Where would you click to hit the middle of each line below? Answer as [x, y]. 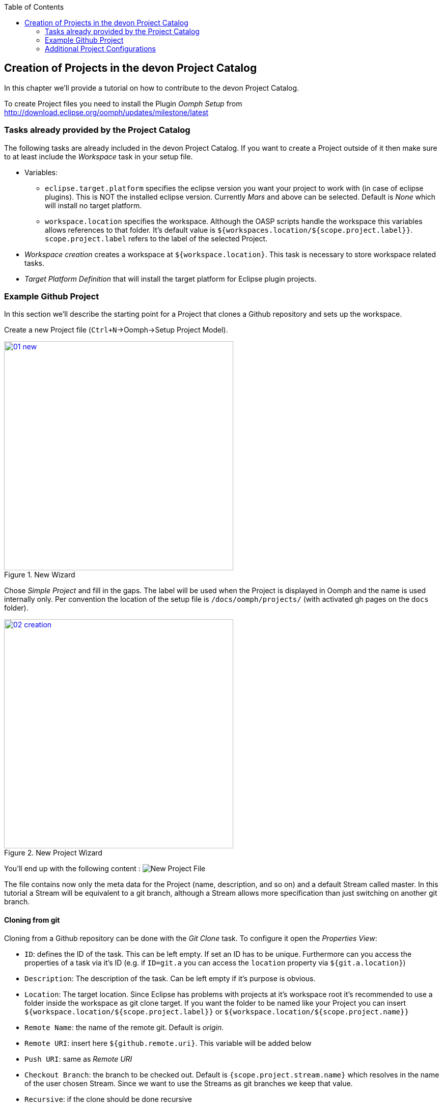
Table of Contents [34, 7]
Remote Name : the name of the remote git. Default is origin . [124, 1027]
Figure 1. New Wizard [40, 575]
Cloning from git [32, 920]
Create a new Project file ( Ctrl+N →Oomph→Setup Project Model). [116, 330]
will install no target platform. [93, 205]
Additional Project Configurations [100, 49]
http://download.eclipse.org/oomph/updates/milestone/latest [106, 112]
